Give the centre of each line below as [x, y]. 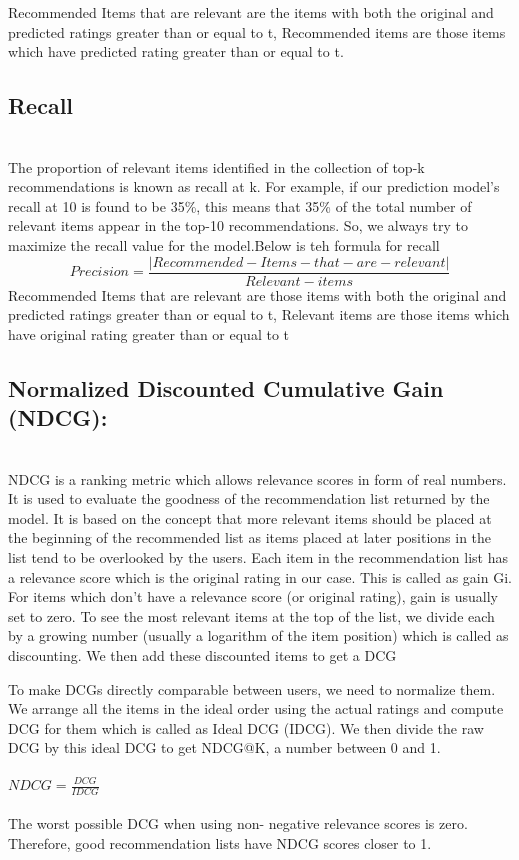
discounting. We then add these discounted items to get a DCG [202, 654]
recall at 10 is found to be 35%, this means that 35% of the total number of [240, 205]
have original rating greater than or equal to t [148, 333]
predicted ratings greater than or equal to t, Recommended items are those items [257, 31]
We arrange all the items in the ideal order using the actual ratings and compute [256, 708]
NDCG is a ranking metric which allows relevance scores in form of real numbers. [257, 478]
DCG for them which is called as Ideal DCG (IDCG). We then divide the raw [246, 727]
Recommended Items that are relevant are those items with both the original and [257, 294]
